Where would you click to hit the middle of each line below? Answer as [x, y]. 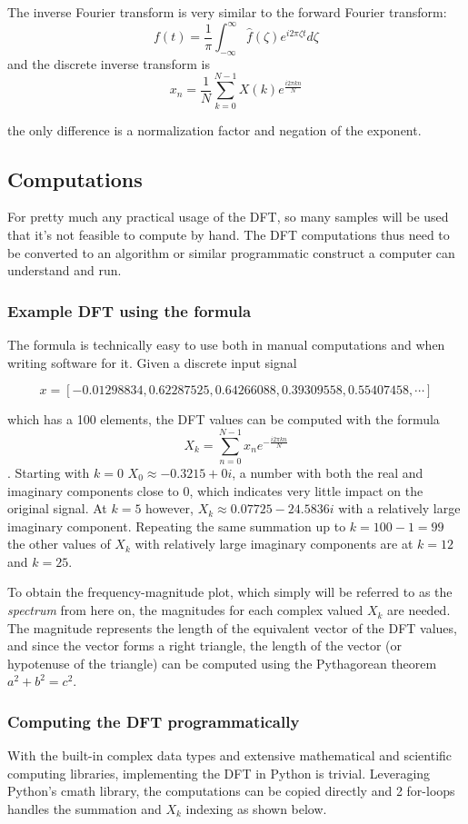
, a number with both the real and [328, 472]
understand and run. [65, 270]
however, [170, 508]
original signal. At [57, 508]
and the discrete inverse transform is [109, 63]
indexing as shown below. [256, 809]
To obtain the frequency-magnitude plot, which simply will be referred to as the [230, 592]
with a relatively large [399, 508]
